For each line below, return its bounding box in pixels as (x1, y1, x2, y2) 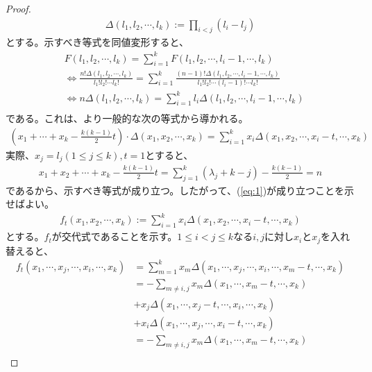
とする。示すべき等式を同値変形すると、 (6, 35, 189, 49)
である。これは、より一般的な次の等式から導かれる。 (6, 111, 248, 126)
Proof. (6, 1, 31, 15)
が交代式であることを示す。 (51, 229, 178, 244)
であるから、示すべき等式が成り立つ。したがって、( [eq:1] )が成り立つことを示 (6, 183, 355, 197)
